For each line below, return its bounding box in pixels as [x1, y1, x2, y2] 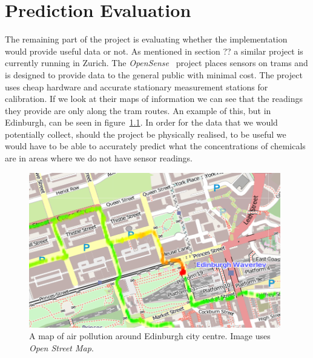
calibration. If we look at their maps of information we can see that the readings [5, 92, 303, 105]
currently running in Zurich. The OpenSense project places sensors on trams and [5, 56, 308, 69]
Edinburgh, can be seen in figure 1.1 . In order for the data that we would [5, 116, 278, 129]
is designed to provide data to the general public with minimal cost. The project [5, 68, 303, 81]
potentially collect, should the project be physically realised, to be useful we [5, 127, 286, 140]
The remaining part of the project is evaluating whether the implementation [5, 33, 288, 46]
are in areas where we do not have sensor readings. [5, 152, 193, 164]
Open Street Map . [29, 341, 94, 354]
